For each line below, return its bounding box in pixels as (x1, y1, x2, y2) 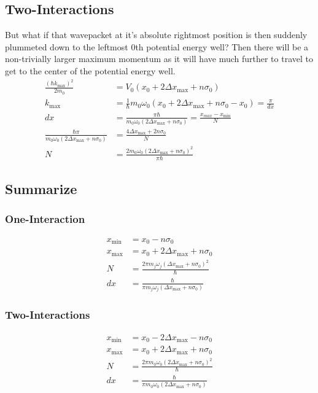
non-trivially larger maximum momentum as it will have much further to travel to (5, 52, 313, 65)
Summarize (5, 179, 77, 198)
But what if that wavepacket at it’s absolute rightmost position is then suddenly (5, 28, 308, 41)
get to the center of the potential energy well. (5, 64, 176, 77)
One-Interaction (5, 211, 85, 227)
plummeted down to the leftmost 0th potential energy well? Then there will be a (5, 40, 309, 53)
